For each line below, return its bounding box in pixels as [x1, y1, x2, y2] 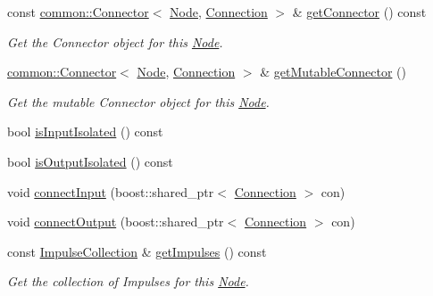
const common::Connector [7, 3, 149, 21]
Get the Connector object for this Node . [7, 32, 223, 51]
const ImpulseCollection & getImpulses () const [7, 242, 267, 260]
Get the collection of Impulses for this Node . [7, 272, 249, 291]
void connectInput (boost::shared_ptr [7, 182, 214, 201]
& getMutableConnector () [260, 62, 406, 81]
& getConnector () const [292, 3, 427, 21]
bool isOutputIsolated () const [7, 152, 173, 170]
